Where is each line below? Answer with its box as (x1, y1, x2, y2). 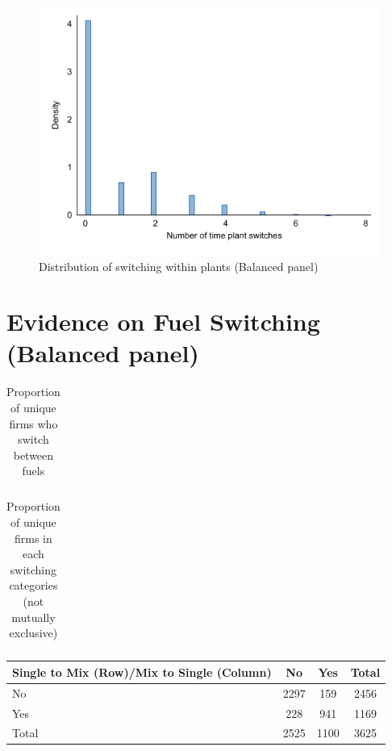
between (13, 446, 54, 463)
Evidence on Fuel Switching (6, 305, 320, 338)
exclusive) (9, 624, 58, 641)
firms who (9, 415, 58, 432)
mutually (11, 608, 56, 625)
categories (9, 577, 58, 594)
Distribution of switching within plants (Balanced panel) (39, 257, 319, 274)
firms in (15, 529, 52, 546)
